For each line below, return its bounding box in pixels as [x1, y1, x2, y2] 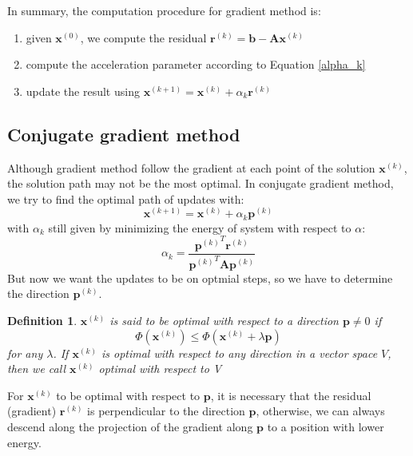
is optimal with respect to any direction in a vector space [101, 344, 378, 361]
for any [7, 344, 43, 361]
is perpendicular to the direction [87, 402, 245, 419]
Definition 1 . [7, 312, 77, 329]
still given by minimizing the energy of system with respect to [48, 219, 351, 236]
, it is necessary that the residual [210, 387, 371, 403]
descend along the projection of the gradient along [7, 418, 253, 434]
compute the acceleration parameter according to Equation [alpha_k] [26, 56, 366, 73]
